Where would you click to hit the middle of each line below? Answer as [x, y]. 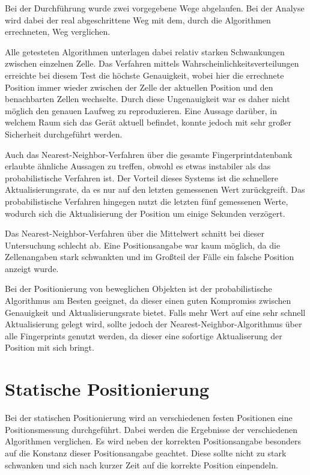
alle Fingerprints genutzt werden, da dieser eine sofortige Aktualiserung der [144, 335]
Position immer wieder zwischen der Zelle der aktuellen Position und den [139, 87]
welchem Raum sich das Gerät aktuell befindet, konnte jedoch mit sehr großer [148, 122]
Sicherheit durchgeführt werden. [64, 134]
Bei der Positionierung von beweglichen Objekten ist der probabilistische [138, 289]
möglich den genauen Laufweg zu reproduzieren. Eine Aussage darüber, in [141, 110]
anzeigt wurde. [32, 268]
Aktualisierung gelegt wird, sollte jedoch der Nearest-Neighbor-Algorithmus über [153, 324]
